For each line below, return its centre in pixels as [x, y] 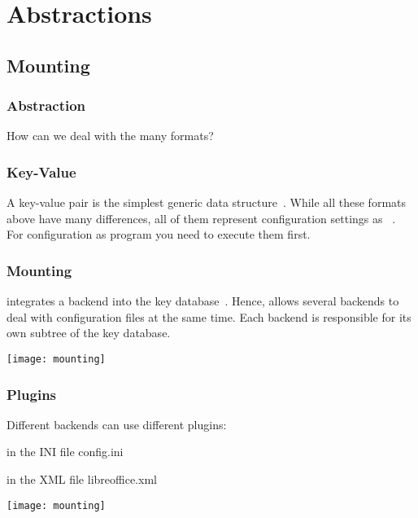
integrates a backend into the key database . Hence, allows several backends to [203, 301]
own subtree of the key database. [89, 333]
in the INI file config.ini [65, 452]
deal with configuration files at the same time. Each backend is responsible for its [209, 316]
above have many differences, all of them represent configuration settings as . [201, 218]
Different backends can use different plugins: [117, 424]
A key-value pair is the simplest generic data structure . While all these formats [207, 202]
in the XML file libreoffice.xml [82, 479]
